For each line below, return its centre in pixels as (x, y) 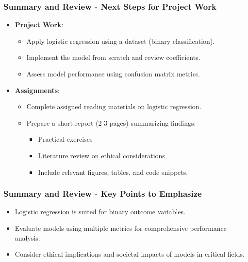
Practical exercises (65, 139)
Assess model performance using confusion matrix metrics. (113, 74)
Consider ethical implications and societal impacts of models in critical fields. (130, 254)
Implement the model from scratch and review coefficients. (113, 57)
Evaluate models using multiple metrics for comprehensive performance (121, 228)
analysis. (27, 237)
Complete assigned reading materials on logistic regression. (114, 106)
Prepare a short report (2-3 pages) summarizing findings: (111, 122)
